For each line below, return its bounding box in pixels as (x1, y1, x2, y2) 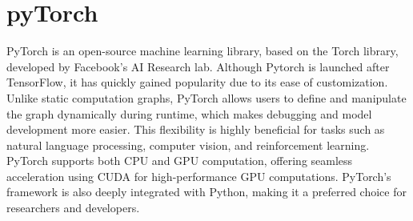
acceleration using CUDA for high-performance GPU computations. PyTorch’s (6, 167, 391, 184)
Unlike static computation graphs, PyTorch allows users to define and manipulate (6, 89, 407, 106)
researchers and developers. (6, 199, 140, 216)
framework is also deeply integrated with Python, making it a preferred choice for (6, 183, 407, 200)
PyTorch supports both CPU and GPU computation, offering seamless (6, 152, 353, 169)
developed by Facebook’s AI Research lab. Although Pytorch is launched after (6, 58, 390, 74)
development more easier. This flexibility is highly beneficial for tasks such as (6, 121, 385, 138)
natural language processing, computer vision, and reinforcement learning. (6, 136, 370, 153)
